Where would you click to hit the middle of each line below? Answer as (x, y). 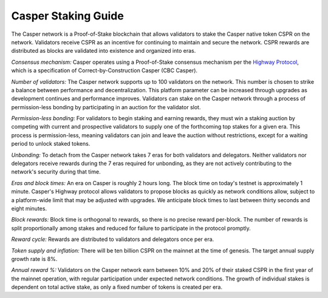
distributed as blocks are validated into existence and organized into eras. (104, 51)
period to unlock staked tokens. (51, 144)
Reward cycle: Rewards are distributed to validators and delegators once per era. (113, 239)
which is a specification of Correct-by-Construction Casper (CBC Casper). (104, 70)
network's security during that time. (56, 172)
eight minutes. (29, 208)
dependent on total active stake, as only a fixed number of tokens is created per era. (117, 287)
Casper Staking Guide (67, 16)
